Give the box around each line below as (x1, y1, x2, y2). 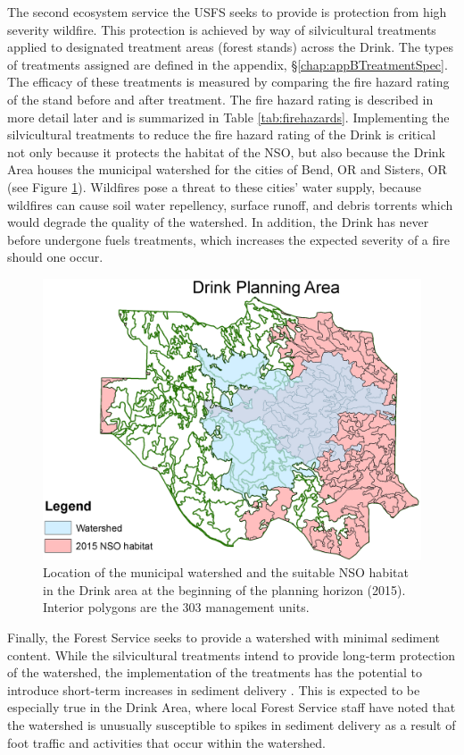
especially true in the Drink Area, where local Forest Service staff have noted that (7, 698, 456, 717)
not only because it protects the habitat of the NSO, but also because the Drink (7, 142, 445, 161)
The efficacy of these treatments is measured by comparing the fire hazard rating (7, 72, 450, 91)
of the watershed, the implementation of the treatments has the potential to (7, 663, 423, 682)
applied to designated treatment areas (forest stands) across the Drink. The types (7, 38, 453, 56)
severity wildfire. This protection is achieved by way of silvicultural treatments (7, 20, 436, 38)
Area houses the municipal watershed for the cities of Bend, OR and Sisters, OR (7, 160, 447, 179)
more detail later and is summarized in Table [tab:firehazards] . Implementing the (7, 107, 450, 126)
